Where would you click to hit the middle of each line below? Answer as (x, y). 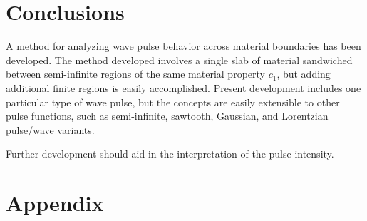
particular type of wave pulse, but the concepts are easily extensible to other (173, 102)
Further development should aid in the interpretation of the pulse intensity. (170, 154)
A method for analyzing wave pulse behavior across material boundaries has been (183, 46)
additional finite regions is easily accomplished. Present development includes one (183, 87)
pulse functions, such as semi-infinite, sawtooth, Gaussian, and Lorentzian (167, 116)
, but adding (304, 74)
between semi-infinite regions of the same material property (135, 74)
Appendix (55, 203)
